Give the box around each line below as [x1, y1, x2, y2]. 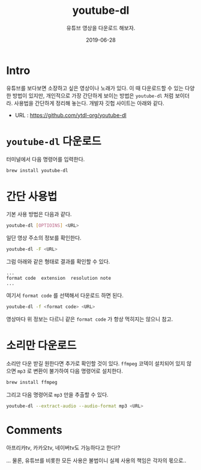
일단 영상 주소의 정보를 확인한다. [6, 234, 82, 241]
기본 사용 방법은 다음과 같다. [6, 211, 72, 218]
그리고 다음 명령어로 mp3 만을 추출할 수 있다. [6, 391, 109, 398]
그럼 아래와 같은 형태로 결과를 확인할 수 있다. [6, 258, 110, 265]
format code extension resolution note [6, 275, 112, 282]
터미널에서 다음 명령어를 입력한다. [6, 155, 85, 162]
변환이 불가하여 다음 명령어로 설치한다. [32, 368, 123, 374]
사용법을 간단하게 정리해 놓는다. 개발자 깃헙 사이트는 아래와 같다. [14, 99, 165, 107]
